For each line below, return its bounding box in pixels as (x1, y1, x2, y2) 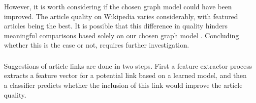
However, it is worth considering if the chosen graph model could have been (4, 1, 232, 11)
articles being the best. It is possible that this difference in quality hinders (4, 21, 228, 31)
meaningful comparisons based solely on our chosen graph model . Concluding (4, 30, 239, 40)
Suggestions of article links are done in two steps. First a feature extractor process (4, 60, 252, 71)
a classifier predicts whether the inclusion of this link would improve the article (4, 80, 243, 90)
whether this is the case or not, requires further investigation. (4, 40, 189, 50)
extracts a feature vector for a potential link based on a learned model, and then (4, 70, 247, 80)
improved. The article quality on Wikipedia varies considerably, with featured (4, 11, 238, 21)
